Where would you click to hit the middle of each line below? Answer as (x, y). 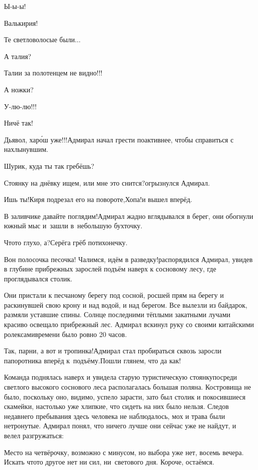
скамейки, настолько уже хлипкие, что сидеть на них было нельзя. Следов (117, 406)
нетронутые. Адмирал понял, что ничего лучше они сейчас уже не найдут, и (120, 426)
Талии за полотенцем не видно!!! (53, 73)
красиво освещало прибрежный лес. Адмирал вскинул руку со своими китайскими (129, 324)
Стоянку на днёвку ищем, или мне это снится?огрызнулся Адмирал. (107, 182)
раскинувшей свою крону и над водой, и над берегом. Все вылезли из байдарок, (126, 304)
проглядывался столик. (38, 278)
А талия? (18, 56)
